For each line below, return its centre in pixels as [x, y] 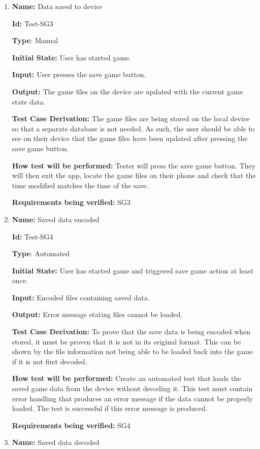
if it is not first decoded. [50, 361]
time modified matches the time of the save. [80, 185]
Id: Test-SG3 [32, 23]
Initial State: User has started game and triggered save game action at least [133, 270]
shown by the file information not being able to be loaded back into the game [132, 351]
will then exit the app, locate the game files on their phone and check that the [134, 175]
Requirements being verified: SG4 [71, 425]
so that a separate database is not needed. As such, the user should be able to [133, 128]
